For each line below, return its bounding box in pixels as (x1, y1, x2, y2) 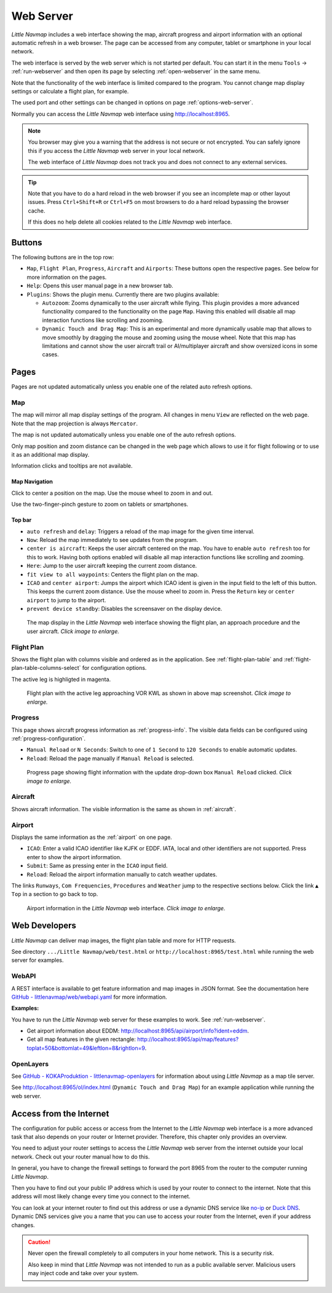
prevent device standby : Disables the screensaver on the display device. (26, 605, 223, 613)
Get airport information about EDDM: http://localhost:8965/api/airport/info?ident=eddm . (26, 1027, 249, 1035)
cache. (28, 206, 45, 214)
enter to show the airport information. (26, 853, 122, 860)
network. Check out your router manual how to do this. (11, 1153, 150, 1160)
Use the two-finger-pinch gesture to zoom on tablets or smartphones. (11, 501, 189, 508)
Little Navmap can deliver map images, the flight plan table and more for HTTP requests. (11, 937, 236, 944)
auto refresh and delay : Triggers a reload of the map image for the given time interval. (26, 527, 255, 535)
